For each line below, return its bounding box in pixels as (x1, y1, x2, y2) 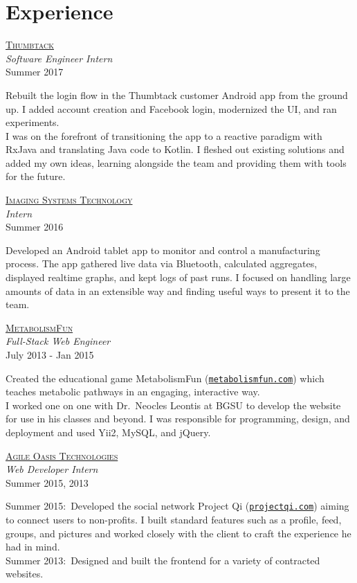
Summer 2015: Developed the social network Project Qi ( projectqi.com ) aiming (6, 499, 349, 513)
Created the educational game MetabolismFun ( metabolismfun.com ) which (6, 370, 324, 385)
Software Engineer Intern (6, 51, 113, 65)
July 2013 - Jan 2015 (6, 348, 94, 361)
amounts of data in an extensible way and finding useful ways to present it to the (6, 283, 350, 298)
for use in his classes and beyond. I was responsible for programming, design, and (6, 411, 350, 426)
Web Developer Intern (6, 462, 98, 476)
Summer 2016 (6, 219, 64, 234)
